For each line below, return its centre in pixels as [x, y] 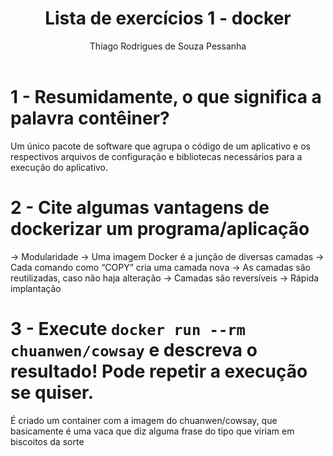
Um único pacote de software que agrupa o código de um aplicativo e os [160, 146]
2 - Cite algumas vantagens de [140, 207]
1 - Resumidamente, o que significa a [166, 96]
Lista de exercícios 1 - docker [168, 18]
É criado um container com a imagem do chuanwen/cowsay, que [144, 420]
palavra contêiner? [90, 118]
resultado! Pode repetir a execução [159, 371]
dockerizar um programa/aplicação [160, 228]
